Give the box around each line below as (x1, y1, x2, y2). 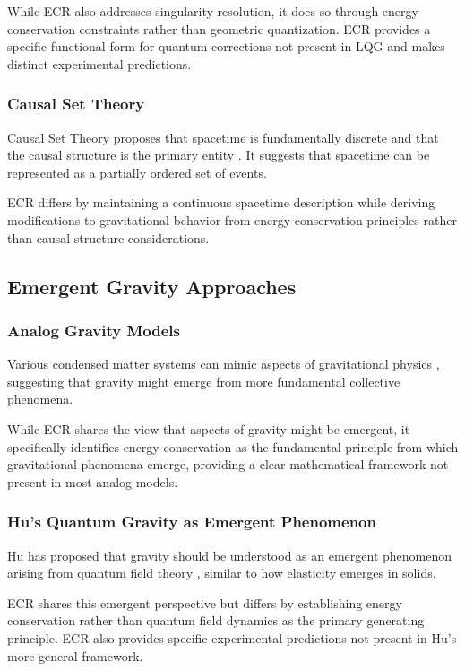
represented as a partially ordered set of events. (7, 162, 267, 181)
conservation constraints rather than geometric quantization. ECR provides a (7, 19, 431, 38)
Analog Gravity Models (7, 318, 180, 341)
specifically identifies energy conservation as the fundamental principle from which (7, 437, 459, 456)
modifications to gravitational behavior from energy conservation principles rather (7, 210, 457, 229)
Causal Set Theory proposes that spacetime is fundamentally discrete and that (7, 127, 439, 146)
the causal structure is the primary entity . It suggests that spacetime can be (7, 145, 430, 164)
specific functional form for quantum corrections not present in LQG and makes (7, 37, 445, 56)
